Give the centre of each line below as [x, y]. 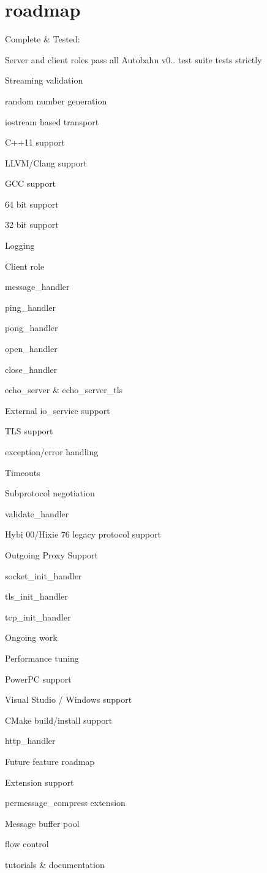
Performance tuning [42, 658]
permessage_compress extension [65, 803]
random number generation [56, 100]
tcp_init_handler [38, 617]
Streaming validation [44, 80]
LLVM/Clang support [46, 162]
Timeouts [23, 472]
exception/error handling [52, 452]
